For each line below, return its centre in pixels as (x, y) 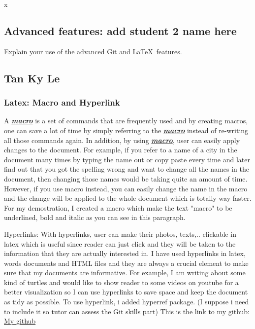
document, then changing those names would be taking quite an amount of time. (126, 178)
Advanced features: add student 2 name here (120, 30)
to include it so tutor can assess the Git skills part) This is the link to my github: (127, 311)
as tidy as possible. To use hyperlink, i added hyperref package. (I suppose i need (127, 302)
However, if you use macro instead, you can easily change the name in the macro (126, 188)
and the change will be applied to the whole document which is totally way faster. (128, 198)
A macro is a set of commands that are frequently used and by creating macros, (126, 121)
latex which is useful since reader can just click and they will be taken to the (120, 243)
